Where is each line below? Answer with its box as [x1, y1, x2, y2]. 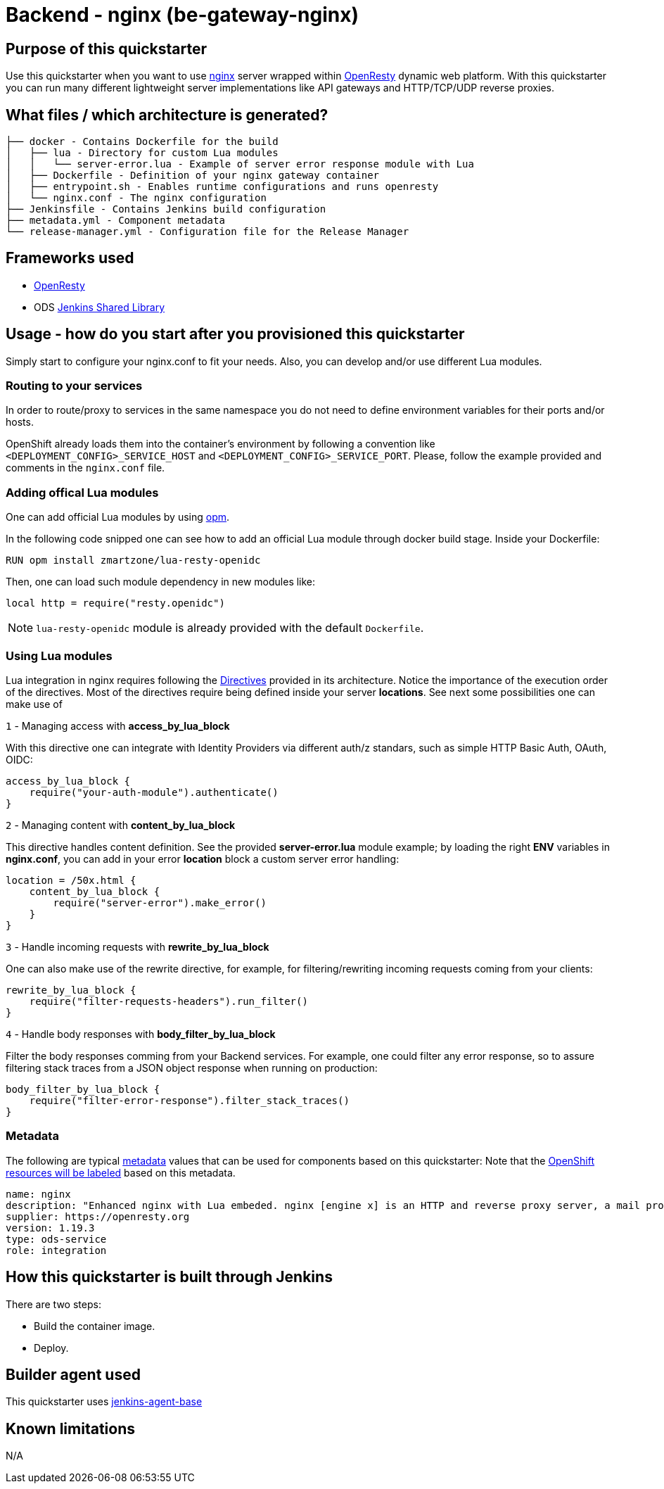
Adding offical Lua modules [6, 485, 159, 500]
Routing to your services [6, 379, 143, 393]
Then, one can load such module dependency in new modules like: [6, 576, 316, 588]
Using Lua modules [6, 648, 113, 663]
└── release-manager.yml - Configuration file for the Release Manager [6, 226, 409, 238]
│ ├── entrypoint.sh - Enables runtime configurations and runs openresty [6, 181, 439, 193]
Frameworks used [6, 249, 134, 267]
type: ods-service [6, 1233, 107, 1245]
